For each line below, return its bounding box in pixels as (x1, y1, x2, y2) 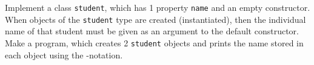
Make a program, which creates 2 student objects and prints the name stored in (5, 36, 304, 49)
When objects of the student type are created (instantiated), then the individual (5, 13, 306, 25)
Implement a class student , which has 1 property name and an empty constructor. (5, 1, 310, 13)
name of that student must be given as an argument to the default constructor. (5, 25, 299, 37)
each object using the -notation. (5, 48, 123, 61)
